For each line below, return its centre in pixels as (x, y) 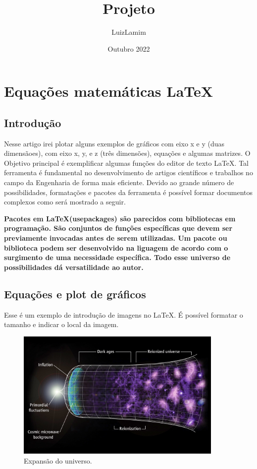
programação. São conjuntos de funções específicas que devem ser (118, 228)
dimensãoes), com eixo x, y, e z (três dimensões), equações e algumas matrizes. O (127, 153)
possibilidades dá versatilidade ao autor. (74, 267)
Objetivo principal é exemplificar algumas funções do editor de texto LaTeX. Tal (126, 163)
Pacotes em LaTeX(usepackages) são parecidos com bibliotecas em (120, 218)
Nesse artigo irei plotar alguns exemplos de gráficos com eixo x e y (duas (114, 143)
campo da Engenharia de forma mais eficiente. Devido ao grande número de (119, 182)
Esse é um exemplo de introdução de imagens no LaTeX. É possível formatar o (124, 314)
